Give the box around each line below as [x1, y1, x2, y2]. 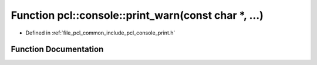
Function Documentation [11, 45, 104, 54]
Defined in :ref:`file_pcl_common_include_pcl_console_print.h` [25, 29, 176, 36]
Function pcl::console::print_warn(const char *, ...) [11, 9, 264, 22]
